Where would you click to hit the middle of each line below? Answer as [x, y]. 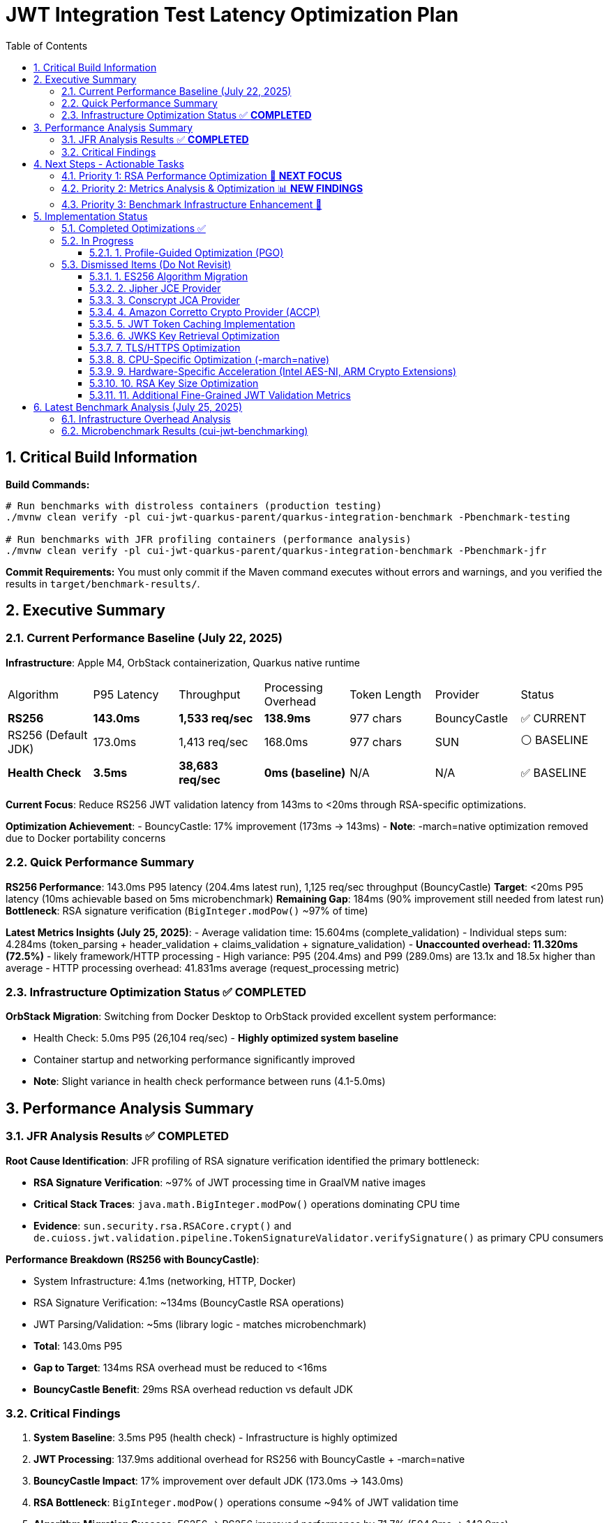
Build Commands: [48, 484]
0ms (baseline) [305, 772]
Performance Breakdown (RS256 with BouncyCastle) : [133, 1259]
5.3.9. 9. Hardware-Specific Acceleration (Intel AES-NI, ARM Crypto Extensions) [273, 371]
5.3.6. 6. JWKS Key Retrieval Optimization [185, 335]
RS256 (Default [48, 735]
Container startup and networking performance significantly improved [194, 1060]
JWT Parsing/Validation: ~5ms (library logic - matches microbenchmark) [200, 1324]
